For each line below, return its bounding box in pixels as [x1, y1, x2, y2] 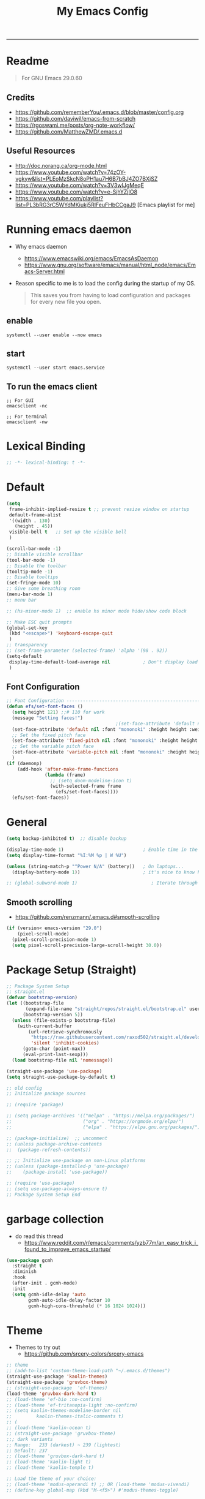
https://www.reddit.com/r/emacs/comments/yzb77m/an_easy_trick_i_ [24, 1239, 199, 1246]
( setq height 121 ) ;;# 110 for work [12, 709, 105, 716]
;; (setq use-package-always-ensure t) [6, 1185, 108, 1192]
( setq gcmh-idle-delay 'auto [12, 1291, 86, 1297]
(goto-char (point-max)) [22, 1046, 86, 1052]
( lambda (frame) [45, 772, 86, 778]
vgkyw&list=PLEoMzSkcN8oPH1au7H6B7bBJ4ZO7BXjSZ [15, 175, 158, 182]
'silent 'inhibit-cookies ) [31, 1040, 99, 1046]
